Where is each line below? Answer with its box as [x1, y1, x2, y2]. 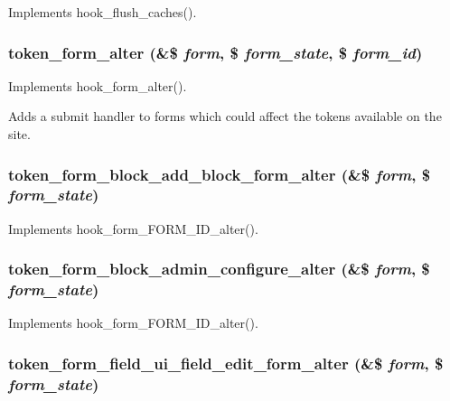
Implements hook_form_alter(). [8, 76, 187, 95]
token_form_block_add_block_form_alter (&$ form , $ [8, 163, 431, 185]
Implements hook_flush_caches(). [8, 3, 197, 21]
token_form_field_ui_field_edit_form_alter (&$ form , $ [8, 351, 444, 374]
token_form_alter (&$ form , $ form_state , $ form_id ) [8, 41, 423, 63]
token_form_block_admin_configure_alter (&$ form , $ [8, 257, 430, 280]
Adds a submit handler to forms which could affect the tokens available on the [8, 107, 442, 126]
